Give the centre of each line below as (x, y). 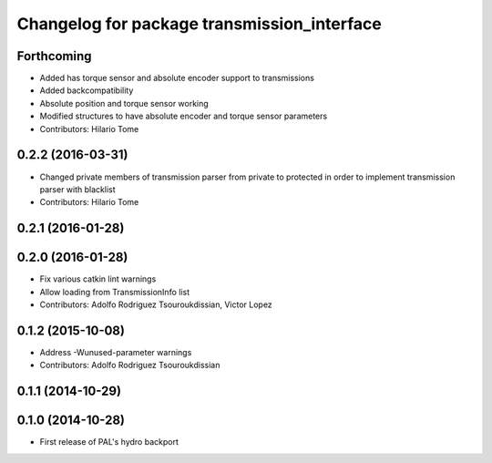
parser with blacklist (77, 189)
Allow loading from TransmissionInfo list (115, 292)
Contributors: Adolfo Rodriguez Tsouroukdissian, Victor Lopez (156, 304)
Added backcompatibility (87, 90)
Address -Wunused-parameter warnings (116, 352)
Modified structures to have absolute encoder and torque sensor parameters (184, 116)
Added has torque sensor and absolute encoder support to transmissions (177, 78)
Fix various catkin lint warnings (98, 279)
